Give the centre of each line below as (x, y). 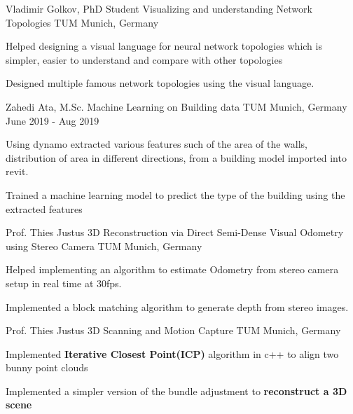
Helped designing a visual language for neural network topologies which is (164, 46)
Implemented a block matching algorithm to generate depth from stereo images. (177, 306)
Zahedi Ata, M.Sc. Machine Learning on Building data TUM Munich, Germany (176, 106)
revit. (17, 171)
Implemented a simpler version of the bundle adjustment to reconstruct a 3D (176, 391)
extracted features (44, 208)
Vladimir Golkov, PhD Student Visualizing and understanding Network (159, 8)
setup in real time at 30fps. (64, 283)
